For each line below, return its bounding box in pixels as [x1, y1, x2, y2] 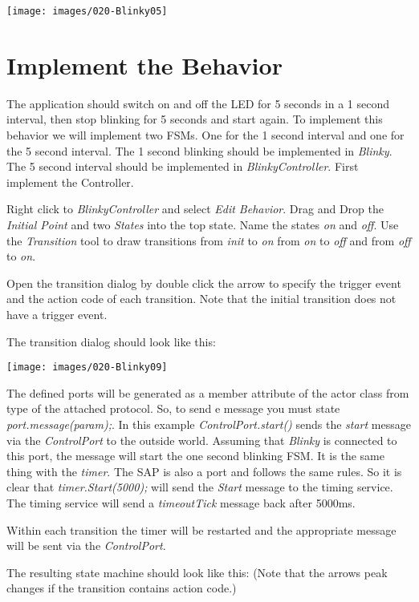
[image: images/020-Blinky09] [6, 362, 168, 374]
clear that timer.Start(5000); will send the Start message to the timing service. [6, 479, 393, 495]
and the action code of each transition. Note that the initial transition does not [6, 290, 397, 307]
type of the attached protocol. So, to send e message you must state [6, 400, 340, 417]
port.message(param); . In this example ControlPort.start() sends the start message [6, 415, 411, 432]
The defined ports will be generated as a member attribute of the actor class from [6, 384, 409, 401]
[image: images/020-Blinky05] [6, 6, 168, 17]
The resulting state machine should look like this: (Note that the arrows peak [6, 564, 388, 580]
